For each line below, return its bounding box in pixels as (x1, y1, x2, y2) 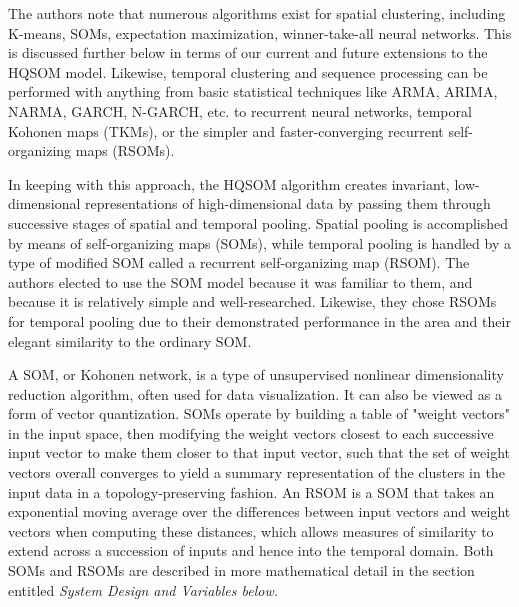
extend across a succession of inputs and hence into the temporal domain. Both (8, 540, 494, 561)
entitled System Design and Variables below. (8, 579, 278, 600)
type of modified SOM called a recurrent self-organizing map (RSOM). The (8, 252, 470, 273)
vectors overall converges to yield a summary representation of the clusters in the (8, 462, 505, 483)
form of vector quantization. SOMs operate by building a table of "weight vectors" (8, 403, 510, 424)
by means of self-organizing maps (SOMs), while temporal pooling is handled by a (8, 232, 511, 253)
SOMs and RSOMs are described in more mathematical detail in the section (8, 560, 475, 581)
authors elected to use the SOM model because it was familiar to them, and (8, 271, 473, 292)
